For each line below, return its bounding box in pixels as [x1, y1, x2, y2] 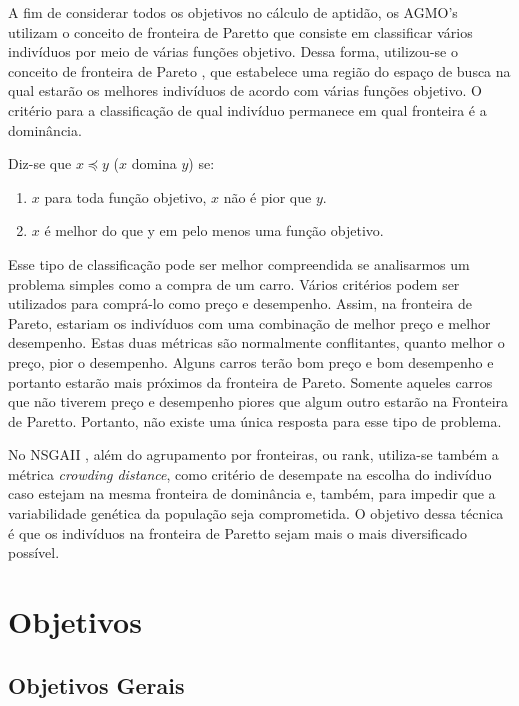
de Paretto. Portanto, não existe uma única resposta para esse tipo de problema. [8, 410, 502, 431]
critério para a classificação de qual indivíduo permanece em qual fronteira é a [8, 99, 487, 120]
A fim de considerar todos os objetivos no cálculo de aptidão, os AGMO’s [8, 2, 458, 22]
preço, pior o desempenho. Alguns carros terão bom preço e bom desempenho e [8, 351, 494, 372]
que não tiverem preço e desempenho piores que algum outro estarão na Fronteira [8, 391, 509, 412]
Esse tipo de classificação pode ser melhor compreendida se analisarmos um [8, 253, 470, 274]
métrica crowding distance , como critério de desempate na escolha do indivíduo [8, 463, 492, 484]
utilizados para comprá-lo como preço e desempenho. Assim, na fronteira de [8, 293, 473, 314]
